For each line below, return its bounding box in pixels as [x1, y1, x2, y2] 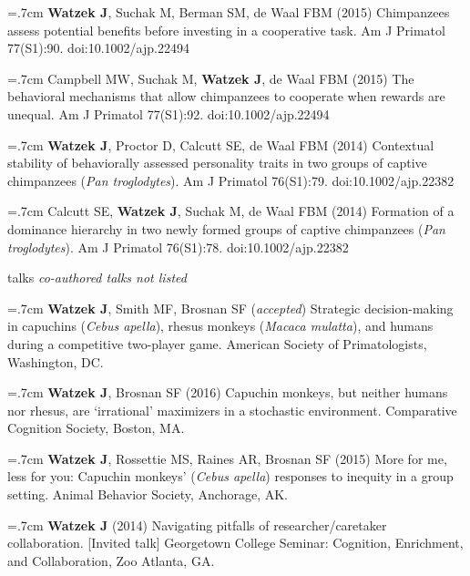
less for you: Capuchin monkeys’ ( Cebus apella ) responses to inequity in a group [7, 467, 454, 486]
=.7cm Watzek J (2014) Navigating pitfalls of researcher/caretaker [7, 515, 387, 534]
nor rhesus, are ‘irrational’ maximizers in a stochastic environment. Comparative [7, 400, 457, 419]
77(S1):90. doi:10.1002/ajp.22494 [7, 38, 189, 57]
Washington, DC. [7, 352, 104, 371]
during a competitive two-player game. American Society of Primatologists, [7, 334, 427, 353]
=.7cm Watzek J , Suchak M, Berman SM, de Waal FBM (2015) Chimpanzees [7, 3, 450, 21]
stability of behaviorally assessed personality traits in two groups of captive [7, 153, 427, 172]
